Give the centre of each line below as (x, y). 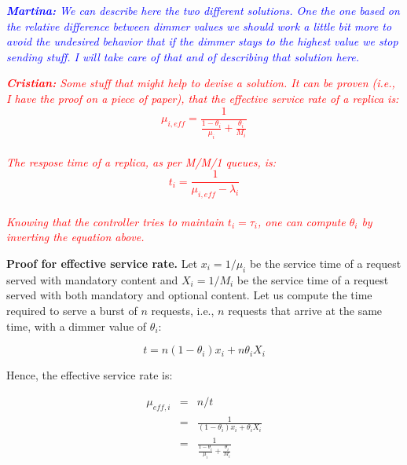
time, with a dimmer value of (77, 326)
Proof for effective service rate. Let (102, 264)
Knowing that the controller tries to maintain (115, 221)
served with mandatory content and (92, 279)
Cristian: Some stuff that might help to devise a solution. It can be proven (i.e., (201, 83)
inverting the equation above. (75, 237)
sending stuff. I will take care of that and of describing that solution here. (183, 56)
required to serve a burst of (72, 311)
